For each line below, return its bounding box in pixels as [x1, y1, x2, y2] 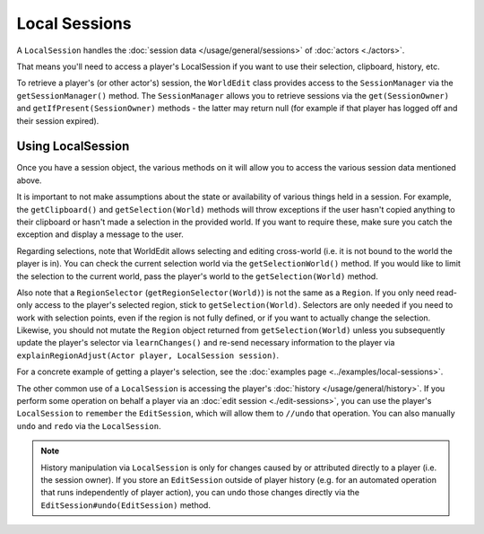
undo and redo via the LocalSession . [16, 420, 161, 431]
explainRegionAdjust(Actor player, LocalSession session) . [16, 350, 280, 361]
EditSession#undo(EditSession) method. [40, 499, 211, 511]
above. [16, 175, 42, 186]
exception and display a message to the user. [16, 229, 184, 240]
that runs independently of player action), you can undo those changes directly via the [40, 487, 360, 498]
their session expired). [16, 115, 99, 126]
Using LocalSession [16, 139, 130, 154]
